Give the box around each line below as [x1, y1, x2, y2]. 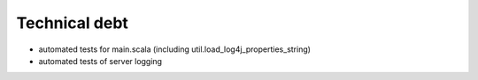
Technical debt [16, 13, 128, 33]
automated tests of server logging [38, 55, 163, 66]
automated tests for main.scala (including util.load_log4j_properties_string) [38, 44, 312, 55]
